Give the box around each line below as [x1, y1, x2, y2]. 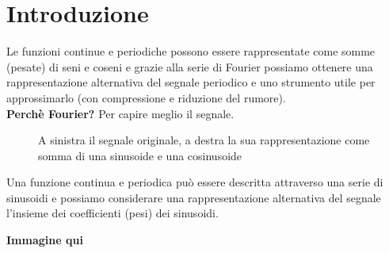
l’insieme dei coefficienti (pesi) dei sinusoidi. [6, 205, 219, 221]
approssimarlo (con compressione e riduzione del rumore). [6, 89, 286, 105]
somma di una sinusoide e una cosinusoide [38, 147, 242, 163]
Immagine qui [6, 232, 83, 248]
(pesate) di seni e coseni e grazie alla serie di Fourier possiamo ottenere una [6, 58, 373, 75]
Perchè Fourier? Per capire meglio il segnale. [6, 105, 235, 121]
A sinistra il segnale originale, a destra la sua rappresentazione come [38, 132, 370, 148]
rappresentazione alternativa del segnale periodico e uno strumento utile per [6, 74, 376, 90]
